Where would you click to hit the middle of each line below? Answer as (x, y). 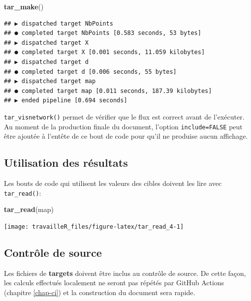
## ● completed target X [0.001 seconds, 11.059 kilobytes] (105, 52)
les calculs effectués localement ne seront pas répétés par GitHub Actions (114, 283)
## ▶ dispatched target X (46, 43)
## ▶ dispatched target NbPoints (59, 23)
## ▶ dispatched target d (46, 62)
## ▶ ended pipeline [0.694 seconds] (66, 101)
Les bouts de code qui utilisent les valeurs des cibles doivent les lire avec (113, 183)
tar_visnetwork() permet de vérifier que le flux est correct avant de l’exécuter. (124, 116)
